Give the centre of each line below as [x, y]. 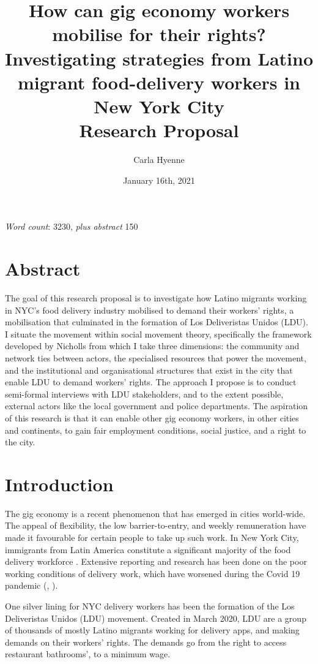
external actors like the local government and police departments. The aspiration [157, 406]
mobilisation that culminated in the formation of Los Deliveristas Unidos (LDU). [157, 322]
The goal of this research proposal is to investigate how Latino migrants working [156, 297]
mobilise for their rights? [159, 34]
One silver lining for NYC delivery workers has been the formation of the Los [150, 606]
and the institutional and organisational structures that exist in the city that [149, 370]
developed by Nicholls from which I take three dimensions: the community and [152, 346]
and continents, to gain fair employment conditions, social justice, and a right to [156, 430]
